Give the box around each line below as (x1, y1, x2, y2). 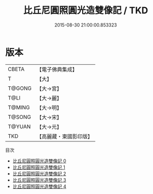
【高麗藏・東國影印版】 (36, 133, 93, 140)
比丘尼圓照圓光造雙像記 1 (12, 164, 65, 170)
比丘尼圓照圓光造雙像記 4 (12, 183, 66, 189)
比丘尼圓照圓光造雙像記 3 (12, 177, 66, 183)
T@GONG (8, 85, 32, 92)
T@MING (8, 104, 30, 111)
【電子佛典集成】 (36, 66, 78, 73)
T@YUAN (8, 123, 31, 130)
